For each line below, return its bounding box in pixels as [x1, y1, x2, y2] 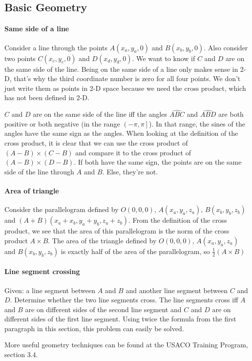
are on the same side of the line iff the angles [33, 109, 167, 119]
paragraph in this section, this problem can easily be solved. [4, 323, 184, 333]
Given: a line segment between [4, 285, 96, 295]
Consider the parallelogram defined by [4, 204, 119, 214]
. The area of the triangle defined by [48, 235, 157, 245]
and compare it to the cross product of [75, 147, 191, 157]
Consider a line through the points [4, 42, 108, 52]
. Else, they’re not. [102, 166, 158, 176]
